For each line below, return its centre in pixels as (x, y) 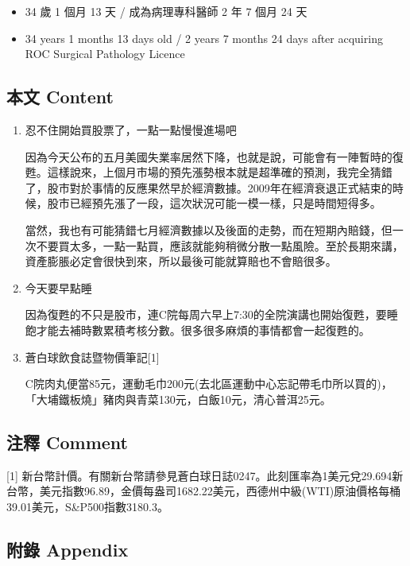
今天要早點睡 (58, 287)
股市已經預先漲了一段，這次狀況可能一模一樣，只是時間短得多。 (214, 203)
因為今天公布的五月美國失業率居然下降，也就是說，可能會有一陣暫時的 (209, 156)
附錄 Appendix (68, 549)
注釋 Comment (68, 442)
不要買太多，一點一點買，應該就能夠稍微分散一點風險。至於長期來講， (220, 245)
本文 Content (60, 97)
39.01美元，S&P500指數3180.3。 (87, 506)
